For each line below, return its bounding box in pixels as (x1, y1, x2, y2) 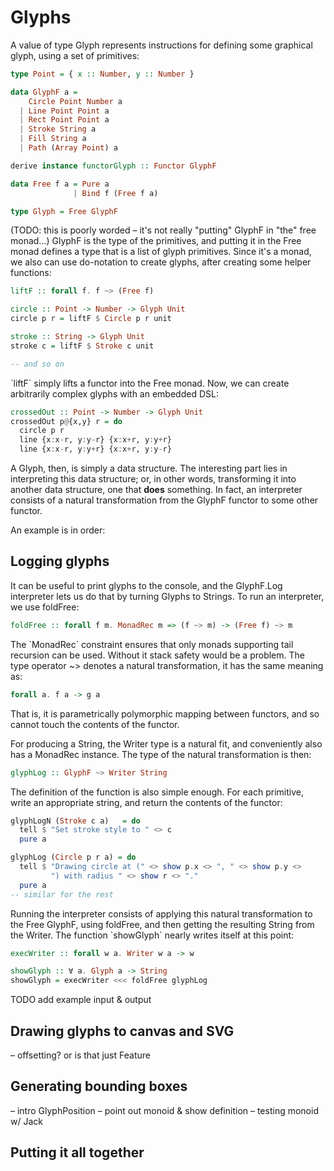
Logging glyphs (10, 553, 110, 570)
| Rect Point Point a (19, 115, 110, 125)
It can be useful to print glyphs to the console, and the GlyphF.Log (10, 579, 283, 591)
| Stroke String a (19, 124, 97, 135)
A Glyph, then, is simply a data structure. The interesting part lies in (10, 462, 288, 475)
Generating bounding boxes (10, 1078, 188, 1095)
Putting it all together (10, 1144, 145, 1161)
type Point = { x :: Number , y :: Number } (10, 69, 195, 79)
